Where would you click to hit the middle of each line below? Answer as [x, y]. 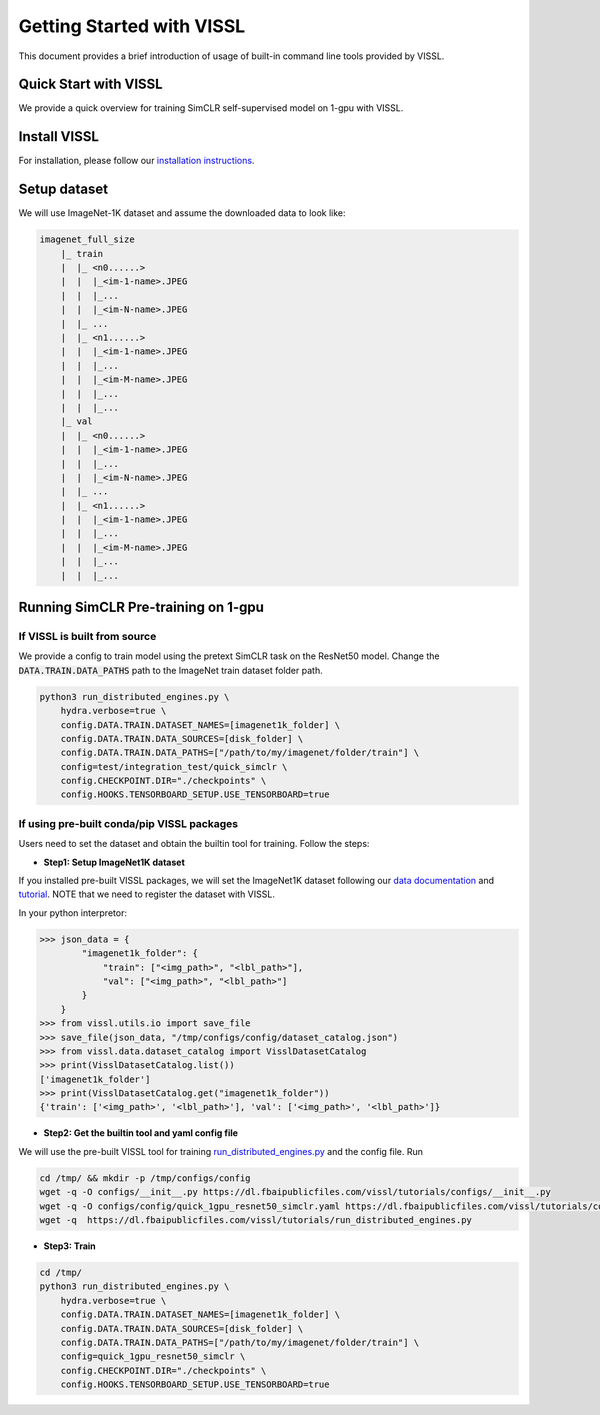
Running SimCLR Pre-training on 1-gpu [141, 607]
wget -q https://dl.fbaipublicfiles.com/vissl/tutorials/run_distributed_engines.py [255, 1219]
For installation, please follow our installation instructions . [136, 161]
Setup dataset [63, 189]
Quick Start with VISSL [91, 84]
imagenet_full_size [87, 239]
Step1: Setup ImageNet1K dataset [114, 862]
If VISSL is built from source [87, 636]
